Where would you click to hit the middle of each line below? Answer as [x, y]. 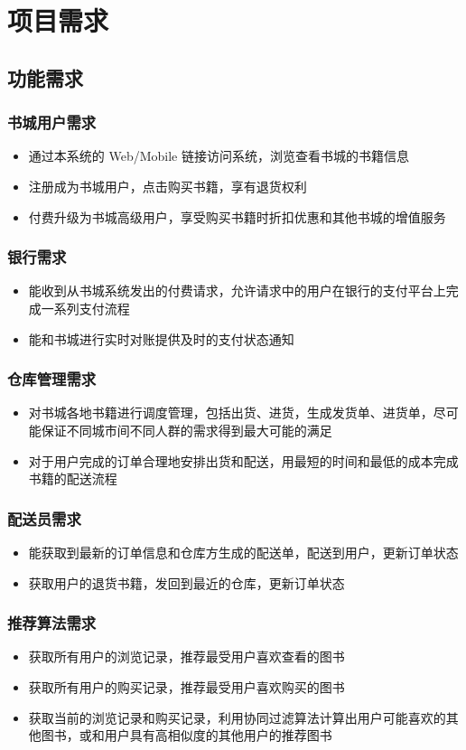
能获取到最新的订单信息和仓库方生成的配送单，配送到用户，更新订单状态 [243, 552]
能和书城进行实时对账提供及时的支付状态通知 [161, 338]
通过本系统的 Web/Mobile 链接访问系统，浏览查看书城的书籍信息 [219, 156]
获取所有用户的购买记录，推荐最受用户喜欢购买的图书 [186, 686]
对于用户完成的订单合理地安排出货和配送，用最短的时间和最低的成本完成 [243, 460]
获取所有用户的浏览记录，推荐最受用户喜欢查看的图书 [186, 656]
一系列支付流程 [85, 308]
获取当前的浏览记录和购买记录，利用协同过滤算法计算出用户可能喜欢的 [237, 717]
